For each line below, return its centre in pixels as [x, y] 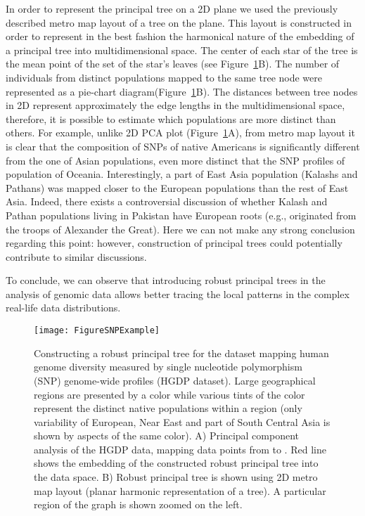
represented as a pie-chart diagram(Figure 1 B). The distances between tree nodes [182, 91]
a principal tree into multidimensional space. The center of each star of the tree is [182, 50]
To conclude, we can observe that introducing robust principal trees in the [166, 280]
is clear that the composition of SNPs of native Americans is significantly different [183, 146]
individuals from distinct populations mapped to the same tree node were [164, 77]
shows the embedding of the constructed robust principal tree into [176, 463]
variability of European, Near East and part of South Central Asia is [182, 421]
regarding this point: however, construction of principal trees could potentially [174, 243]
